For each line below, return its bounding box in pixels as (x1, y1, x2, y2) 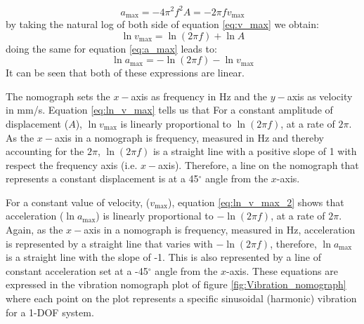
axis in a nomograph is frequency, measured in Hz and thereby (54, 130, 325, 144)
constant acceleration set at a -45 (6, 263, 148, 278)
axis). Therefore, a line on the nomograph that (158, 157, 359, 172)
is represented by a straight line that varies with (6, 236, 213, 250)
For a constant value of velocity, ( (6, 194, 150, 209)
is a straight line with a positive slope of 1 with (152, 144, 357, 158)
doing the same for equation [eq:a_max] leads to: (6, 41, 217, 55)
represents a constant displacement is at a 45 (6, 171, 199, 186)
